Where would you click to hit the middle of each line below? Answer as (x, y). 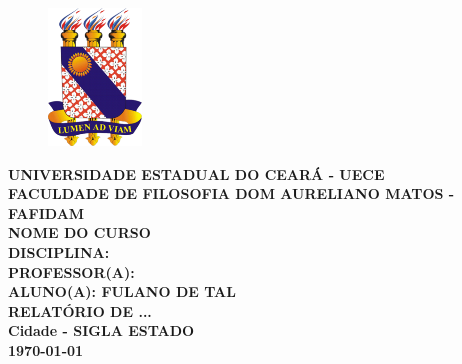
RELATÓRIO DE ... (80, 310)
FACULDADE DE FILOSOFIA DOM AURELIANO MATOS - (231, 193)
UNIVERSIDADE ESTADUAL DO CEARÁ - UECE (196, 173)
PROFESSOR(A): (71, 271)
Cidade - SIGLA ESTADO (101, 330)
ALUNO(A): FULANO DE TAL (122, 291)
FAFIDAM (46, 212)
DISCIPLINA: (59, 251)
